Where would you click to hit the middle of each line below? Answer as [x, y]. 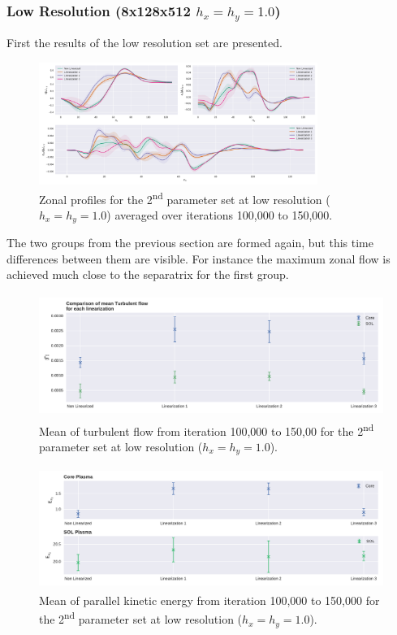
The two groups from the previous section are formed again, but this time [190, 243]
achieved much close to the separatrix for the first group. [148, 274]
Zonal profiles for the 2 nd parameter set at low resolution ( [185, 198]
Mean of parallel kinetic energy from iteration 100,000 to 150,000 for [209, 600]
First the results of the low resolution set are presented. [145, 43]
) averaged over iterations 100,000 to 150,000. [220, 214]
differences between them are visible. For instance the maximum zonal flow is [198, 258]
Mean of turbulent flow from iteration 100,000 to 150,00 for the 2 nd [207, 429]
